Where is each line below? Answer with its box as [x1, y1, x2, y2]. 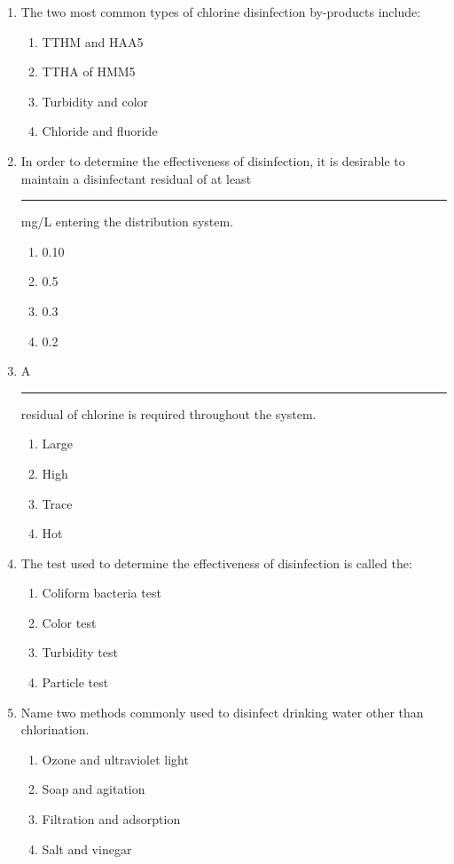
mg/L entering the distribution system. [20, 212, 234, 231]
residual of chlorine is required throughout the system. [20, 404, 317, 423]
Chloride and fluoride [42, 122, 158, 140]
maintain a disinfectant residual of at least [20, 169, 252, 187]
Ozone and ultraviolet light [42, 749, 189, 768]
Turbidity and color [42, 91, 149, 110]
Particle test [42, 673, 109, 692]
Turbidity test [42, 643, 118, 662]
